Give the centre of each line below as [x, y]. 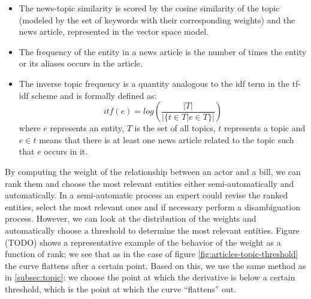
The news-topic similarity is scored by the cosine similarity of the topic [149, 8]
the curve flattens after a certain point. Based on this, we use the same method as [155, 265]
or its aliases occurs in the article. [81, 63]
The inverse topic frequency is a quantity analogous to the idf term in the [154, 83]
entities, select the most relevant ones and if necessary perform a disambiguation [153, 206]
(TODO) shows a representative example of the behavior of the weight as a [143, 242]
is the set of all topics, [175, 128]
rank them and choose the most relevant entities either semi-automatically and [150, 183]
